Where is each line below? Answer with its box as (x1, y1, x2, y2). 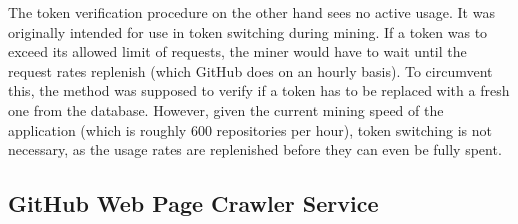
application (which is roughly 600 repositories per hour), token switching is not (8, 119, 493, 140)
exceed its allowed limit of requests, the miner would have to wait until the (8, 41, 467, 62)
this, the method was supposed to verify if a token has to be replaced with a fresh (8, 80, 510, 101)
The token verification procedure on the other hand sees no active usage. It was (8, 2, 495, 22)
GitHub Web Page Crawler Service (8, 188, 379, 219)
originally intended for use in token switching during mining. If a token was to (8, 21, 488, 42)
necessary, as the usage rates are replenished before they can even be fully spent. (8, 139, 502, 160)
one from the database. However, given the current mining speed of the (8, 99, 444, 120)
